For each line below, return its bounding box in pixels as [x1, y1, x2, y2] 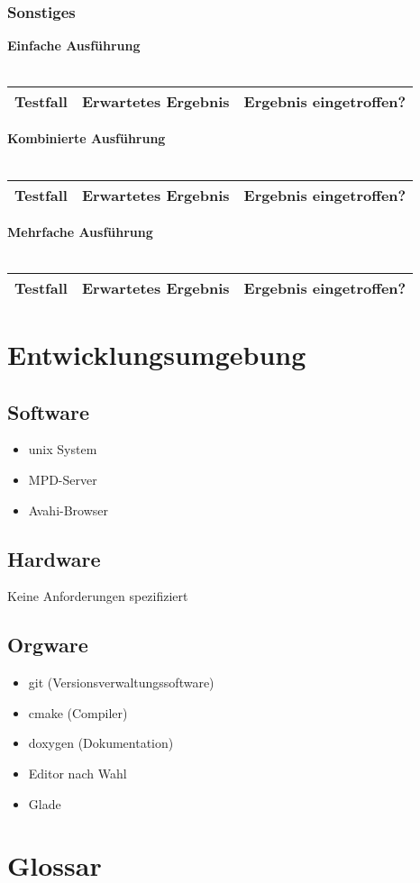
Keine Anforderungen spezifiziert [7, 587, 188, 605]
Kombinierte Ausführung [7, 129, 166, 148]
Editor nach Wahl [28, 763, 127, 782]
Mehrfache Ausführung [7, 222, 153, 241]
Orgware [7, 631, 88, 659]
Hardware [7, 544, 101, 572]
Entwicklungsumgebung [7, 335, 306, 372]
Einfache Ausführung [7, 36, 141, 55]
